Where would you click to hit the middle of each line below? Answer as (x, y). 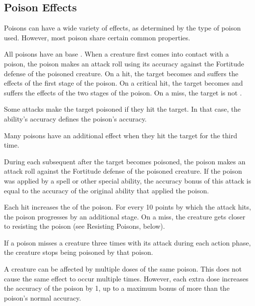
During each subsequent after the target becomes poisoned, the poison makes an (125, 161)
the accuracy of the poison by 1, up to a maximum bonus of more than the (117, 288)
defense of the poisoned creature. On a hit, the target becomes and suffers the (121, 73)
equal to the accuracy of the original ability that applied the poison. (107, 190)
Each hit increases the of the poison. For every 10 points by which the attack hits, (127, 207)
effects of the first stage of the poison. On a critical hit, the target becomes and (124, 83)
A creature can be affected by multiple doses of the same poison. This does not (123, 269)
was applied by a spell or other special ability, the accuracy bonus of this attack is (128, 180)
